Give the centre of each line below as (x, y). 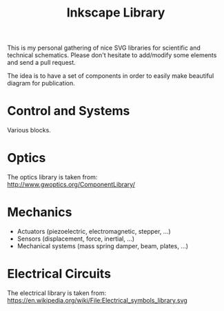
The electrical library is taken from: (57, 293)
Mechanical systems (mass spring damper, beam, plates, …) (102, 246)
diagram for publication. (41, 83)
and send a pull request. (41, 63)
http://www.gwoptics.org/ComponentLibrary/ (71, 185)
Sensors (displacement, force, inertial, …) (76, 239)
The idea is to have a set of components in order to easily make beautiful (111, 76)
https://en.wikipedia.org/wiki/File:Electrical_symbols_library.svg (97, 300)
